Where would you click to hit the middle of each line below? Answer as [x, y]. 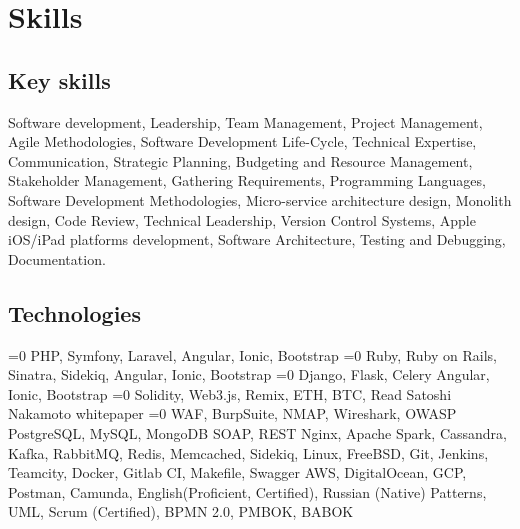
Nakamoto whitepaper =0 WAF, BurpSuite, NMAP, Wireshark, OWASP [232, 413]
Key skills [59, 79]
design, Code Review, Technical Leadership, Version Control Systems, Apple [242, 219]
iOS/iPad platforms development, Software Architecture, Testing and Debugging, [257, 239]
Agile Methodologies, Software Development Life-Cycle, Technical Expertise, [242, 141]
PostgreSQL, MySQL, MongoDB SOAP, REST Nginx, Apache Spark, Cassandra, [257, 432]
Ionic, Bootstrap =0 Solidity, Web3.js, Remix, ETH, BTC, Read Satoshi [230, 393]
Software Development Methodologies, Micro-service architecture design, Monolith [260, 199]
